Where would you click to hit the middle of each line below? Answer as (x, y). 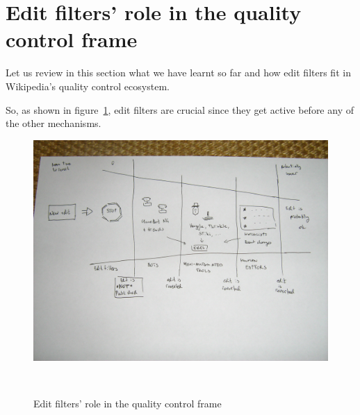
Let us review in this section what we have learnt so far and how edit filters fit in (178, 73)
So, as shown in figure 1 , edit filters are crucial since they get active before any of (180, 109)
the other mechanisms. (54, 123)
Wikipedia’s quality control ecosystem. (88, 86)
